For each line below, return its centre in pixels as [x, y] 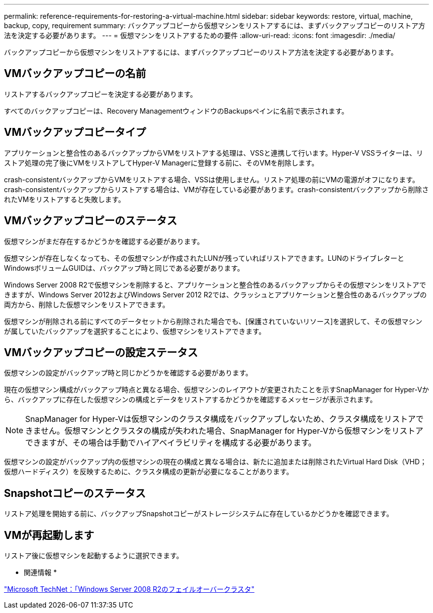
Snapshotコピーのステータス [75, 493]
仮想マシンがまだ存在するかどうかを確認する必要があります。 [104, 241]
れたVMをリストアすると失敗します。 [65, 199]
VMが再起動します [49, 535]
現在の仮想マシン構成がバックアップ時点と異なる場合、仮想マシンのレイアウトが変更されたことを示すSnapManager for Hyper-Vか [216, 390]
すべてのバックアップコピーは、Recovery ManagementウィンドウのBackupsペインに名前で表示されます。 [176, 111]
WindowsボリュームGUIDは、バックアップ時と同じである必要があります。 [124, 268]
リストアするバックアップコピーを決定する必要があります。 [101, 94]
